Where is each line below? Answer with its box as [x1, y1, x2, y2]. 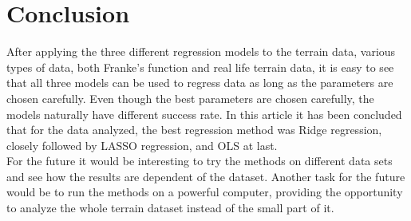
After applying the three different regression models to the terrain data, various [6, 43, 396, 60]
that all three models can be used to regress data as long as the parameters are [6, 74, 393, 91]
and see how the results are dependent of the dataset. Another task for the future [6, 168, 405, 184]
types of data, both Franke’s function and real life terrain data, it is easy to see [6, 58, 394, 75]
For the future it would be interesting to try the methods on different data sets [6, 152, 393, 169]
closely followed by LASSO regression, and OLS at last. [6, 136, 278, 153]
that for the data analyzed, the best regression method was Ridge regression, [6, 121, 382, 138]
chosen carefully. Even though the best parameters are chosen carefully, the [6, 89, 374, 106]
